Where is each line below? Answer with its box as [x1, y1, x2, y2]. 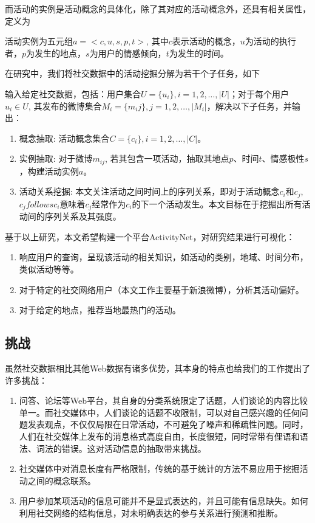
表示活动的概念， [172, 35, 240, 47]
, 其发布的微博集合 [28, 99, 102, 112]
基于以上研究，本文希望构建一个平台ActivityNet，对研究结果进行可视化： [5, 230, 295, 243]
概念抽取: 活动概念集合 [19, 131, 110, 144]
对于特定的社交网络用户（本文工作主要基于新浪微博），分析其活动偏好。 [19, 283, 304, 296]
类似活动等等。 [19, 263, 79, 275]
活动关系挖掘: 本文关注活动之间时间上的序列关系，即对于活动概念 [19, 185, 280, 198]
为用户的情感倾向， [89, 46, 166, 59]
